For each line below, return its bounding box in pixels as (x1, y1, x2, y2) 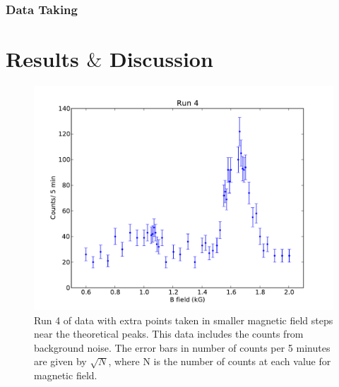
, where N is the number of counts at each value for (108, 354, 331, 369)
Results (6, 44, 79, 73)
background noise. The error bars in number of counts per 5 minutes (34, 340, 331, 355)
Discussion (109, 44, 213, 73)
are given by (34, 354, 87, 369)
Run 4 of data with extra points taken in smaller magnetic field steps (34, 312, 333, 327)
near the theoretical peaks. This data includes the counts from (34, 326, 304, 341)
